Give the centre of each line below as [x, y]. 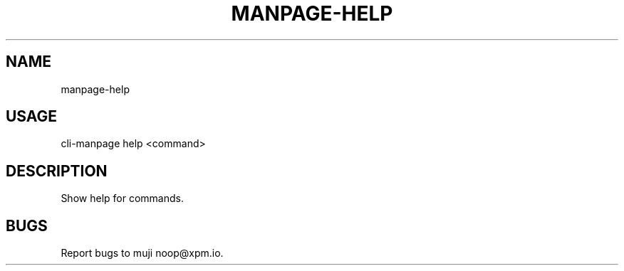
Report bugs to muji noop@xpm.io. [142, 253]
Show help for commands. [122, 198]
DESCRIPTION [57, 171]
